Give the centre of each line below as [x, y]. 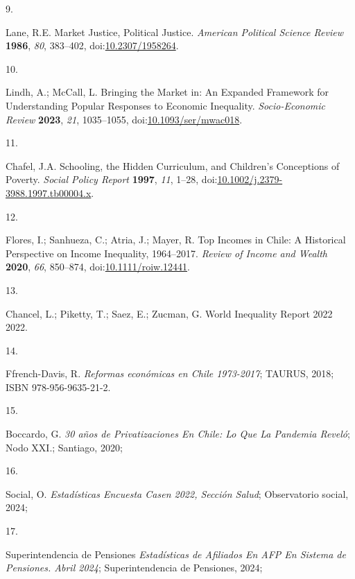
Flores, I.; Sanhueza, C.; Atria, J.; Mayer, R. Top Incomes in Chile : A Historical [176, 240]
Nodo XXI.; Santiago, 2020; [64, 447]
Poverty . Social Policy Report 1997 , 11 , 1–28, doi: [112, 179]
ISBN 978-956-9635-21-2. [58, 387]
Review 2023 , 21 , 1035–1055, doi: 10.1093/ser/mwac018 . [124, 119]
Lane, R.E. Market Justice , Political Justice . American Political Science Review [174, 32]
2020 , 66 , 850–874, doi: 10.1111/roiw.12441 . [98, 267]
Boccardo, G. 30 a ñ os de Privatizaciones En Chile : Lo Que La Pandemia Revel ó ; [178, 434]
